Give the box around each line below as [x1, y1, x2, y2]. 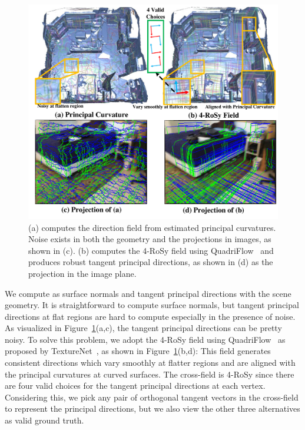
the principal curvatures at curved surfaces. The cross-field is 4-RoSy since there [5, 368, 294, 380]
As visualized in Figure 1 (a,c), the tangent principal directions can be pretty [5, 322, 282, 334]
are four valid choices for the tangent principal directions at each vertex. [5, 379, 266, 392]
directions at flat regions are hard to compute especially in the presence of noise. [5, 310, 296, 322]
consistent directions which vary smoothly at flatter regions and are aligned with [5, 356, 296, 369]
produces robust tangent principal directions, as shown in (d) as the [28, 256, 273, 268]
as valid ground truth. [5, 414, 84, 426]
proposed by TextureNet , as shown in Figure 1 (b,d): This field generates [5, 345, 271, 357]
